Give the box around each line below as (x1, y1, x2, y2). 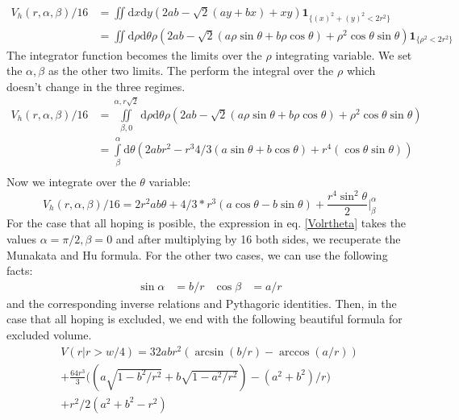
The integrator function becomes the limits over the (6, 46, 262, 63)
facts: (6, 262, 33, 279)
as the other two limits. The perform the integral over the (48, 62, 334, 79)
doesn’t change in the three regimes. (6, 78, 186, 94)
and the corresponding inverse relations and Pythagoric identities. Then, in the (6, 294, 397, 311)
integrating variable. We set (275, 46, 412, 63)
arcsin (194, 346, 224, 358)
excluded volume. (6, 326, 92, 343)
